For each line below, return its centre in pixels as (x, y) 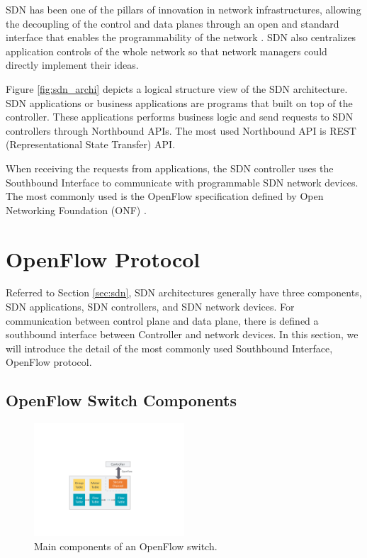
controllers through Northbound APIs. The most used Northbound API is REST (181, 130)
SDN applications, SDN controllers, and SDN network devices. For (150, 307)
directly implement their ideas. (72, 65)
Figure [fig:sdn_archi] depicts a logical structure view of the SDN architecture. (177, 88)
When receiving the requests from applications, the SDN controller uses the (170, 168)
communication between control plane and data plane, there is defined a (162, 320)
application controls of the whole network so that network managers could (166, 51)
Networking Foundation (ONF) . (76, 210)
